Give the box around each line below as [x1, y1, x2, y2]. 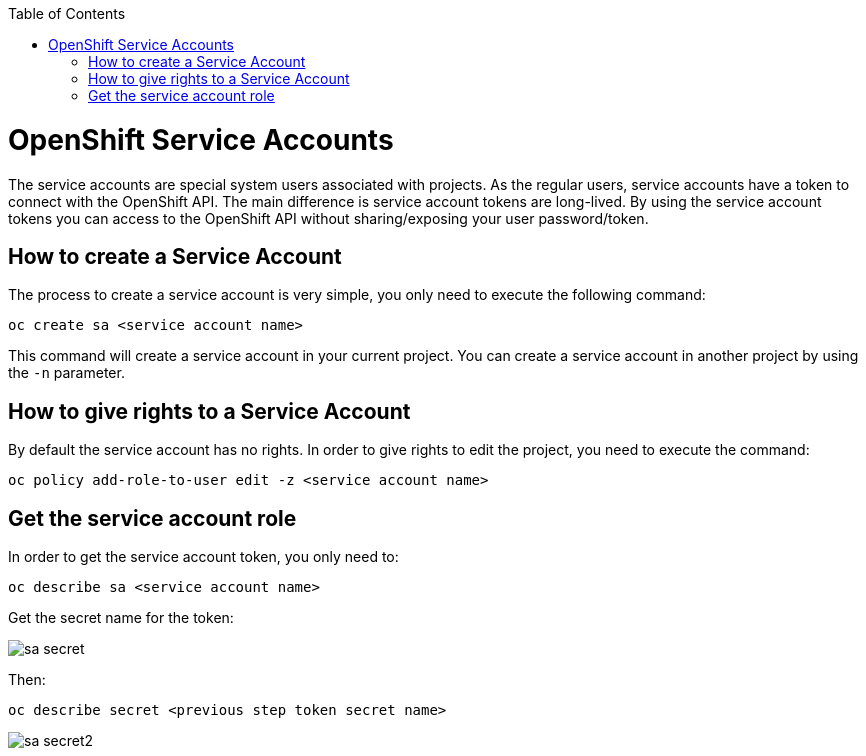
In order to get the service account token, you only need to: [8, 548, 399, 566]
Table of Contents [8, 5, 126, 22]
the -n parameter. [8, 364, 125, 382]
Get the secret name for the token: [8, 609, 234, 627]
